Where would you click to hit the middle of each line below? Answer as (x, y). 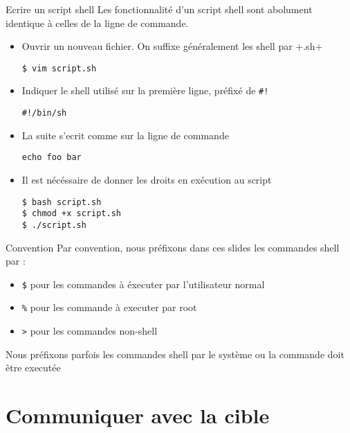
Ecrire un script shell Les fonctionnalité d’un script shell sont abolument (159, 9)
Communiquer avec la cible (138, 415)
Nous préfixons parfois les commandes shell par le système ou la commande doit (175, 354)
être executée (33, 368)
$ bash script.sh (62, 202)
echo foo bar (52, 158)
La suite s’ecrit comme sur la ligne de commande (125, 135)
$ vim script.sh (59, 68)
